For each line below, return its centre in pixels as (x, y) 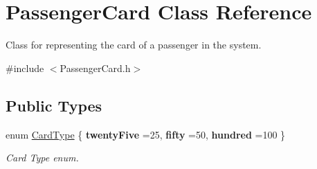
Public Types (54, 105)
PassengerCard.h (95, 68)
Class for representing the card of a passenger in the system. (134, 45)
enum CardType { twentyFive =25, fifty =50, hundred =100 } (146, 134)
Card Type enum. (42, 158)
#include (25, 68)
